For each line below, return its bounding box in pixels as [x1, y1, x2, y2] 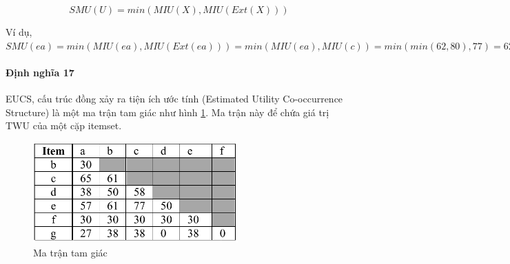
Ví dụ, [6, 25, 32, 38]
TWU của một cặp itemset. [6, 118, 122, 133]
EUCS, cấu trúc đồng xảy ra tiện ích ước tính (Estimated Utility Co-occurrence [6, 91, 343, 105]
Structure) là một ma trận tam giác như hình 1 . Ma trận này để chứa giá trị [6, 104, 329, 119]
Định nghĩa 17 [6, 65, 74, 79]
